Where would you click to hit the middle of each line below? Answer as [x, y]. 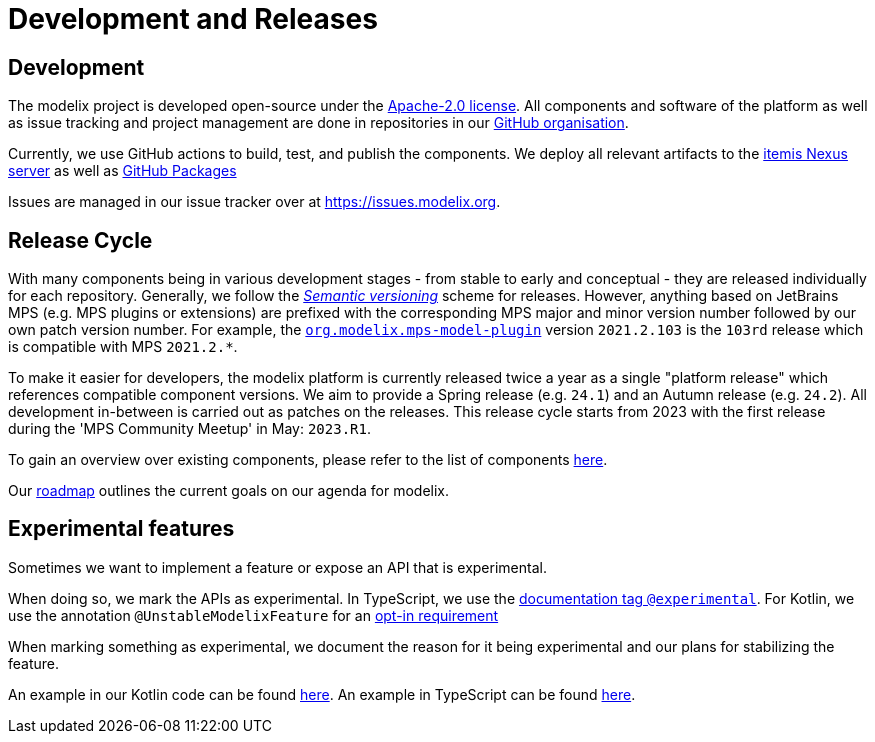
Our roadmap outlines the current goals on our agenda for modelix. [229, 491]
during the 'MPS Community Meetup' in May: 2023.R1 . [189, 429]
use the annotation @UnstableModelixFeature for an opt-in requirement [253, 615]
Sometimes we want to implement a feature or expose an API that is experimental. [277, 567]
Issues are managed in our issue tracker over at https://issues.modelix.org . [254, 202]
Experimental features [121, 529]
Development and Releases [193, 19]
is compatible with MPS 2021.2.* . [123, 347]
